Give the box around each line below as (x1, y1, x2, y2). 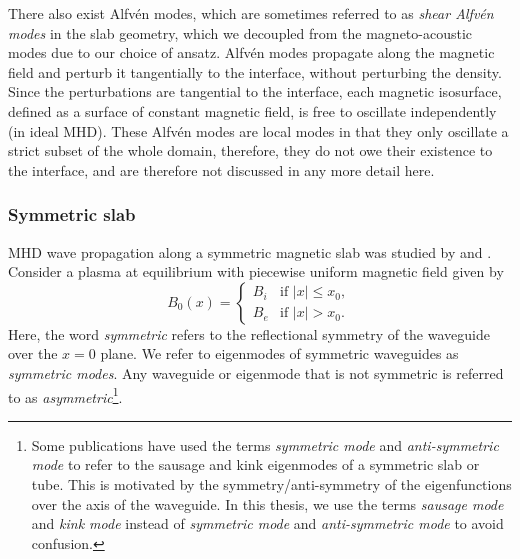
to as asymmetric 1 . (8, 383, 123, 407)
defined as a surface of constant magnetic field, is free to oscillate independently (8, 100, 497, 121)
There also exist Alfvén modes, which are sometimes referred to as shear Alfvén (8, 3, 494, 23)
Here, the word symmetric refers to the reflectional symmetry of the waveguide (8, 323, 490, 344)
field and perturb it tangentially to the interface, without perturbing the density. (8, 61, 502, 82)
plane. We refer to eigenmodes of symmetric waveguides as (100, 343, 459, 364)
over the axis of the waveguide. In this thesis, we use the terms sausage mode (31, 493, 504, 514)
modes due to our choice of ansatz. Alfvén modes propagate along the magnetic (8, 42, 495, 63)
